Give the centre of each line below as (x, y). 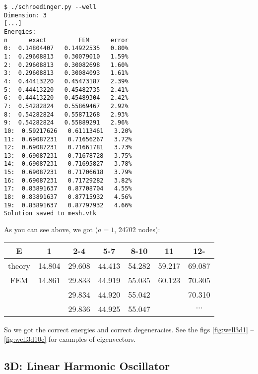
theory (19, 265)
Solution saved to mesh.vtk (50, 214)
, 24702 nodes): (137, 229)
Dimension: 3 (25, 15)
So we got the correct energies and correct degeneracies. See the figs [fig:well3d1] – (129, 329)
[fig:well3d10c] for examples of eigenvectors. (70, 339)
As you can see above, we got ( (51, 229)
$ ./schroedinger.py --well (50, 7)
